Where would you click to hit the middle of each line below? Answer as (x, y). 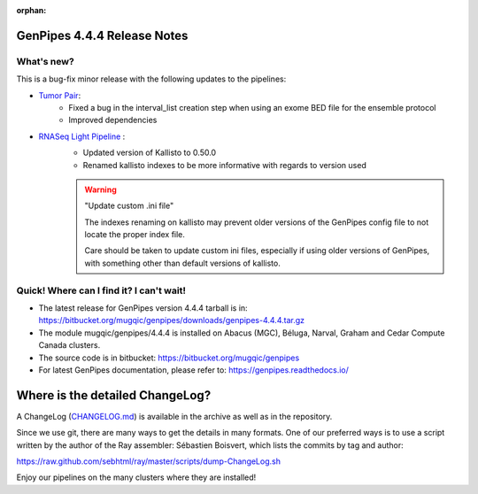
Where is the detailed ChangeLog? (114, 395)
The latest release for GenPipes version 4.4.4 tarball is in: (143, 308)
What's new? (45, 61)
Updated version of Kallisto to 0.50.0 (150, 153)
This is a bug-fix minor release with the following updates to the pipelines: (151, 79)
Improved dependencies (113, 120)
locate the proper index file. (135, 235)
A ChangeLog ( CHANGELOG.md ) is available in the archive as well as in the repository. (174, 416)
